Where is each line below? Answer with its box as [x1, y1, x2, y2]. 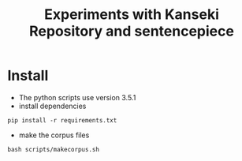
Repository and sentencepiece [29, 22, 234, 40]
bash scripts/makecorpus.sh [7, 145, 100, 153]
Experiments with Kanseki [43, 6, 220, 24]
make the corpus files [18, 130, 90, 140]
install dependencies [18, 101, 87, 110]
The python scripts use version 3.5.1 [18, 92, 136, 102]
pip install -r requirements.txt [7, 116, 117, 124]
